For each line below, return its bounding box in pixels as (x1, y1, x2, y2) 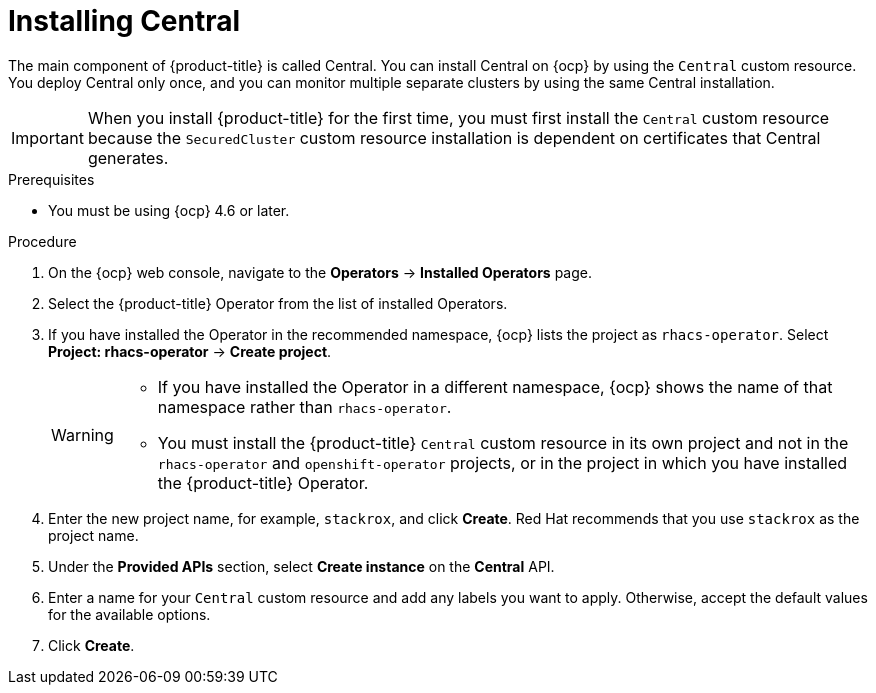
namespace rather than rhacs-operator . (157, 396, 452, 417)
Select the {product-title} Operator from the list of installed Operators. (48, 294, 508, 312)
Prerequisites (8, 170, 95, 188)
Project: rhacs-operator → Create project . (48, 342, 332, 360)
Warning (51, 424, 114, 445)
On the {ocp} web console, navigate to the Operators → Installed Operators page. (48, 263, 592, 281)
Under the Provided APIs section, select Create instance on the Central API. (48, 557, 555, 575)
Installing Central (8, 4, 241, 38)
